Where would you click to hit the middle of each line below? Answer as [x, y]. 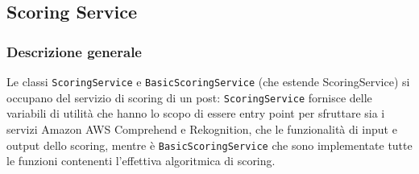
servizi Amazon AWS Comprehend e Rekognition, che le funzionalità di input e [202, 128]
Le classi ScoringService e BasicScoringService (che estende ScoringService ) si [208, 81]
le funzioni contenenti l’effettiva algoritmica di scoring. [141, 161]
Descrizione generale [74, 51]
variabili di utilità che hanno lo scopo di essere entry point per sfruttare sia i [196, 113]
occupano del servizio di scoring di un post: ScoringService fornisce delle [189, 97]
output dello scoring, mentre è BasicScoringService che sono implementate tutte [209, 145]
